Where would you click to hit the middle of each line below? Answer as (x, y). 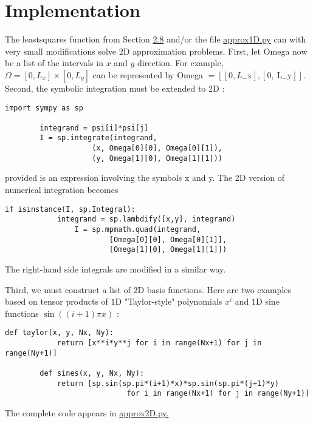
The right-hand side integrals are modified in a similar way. (115, 269)
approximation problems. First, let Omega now (220, 51)
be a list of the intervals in (54, 63)
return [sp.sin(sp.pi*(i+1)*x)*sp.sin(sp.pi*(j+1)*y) (168, 383)
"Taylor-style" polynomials (173, 301)
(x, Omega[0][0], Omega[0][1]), (157, 148)
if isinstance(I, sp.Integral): (70, 209)
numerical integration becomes (62, 190)
